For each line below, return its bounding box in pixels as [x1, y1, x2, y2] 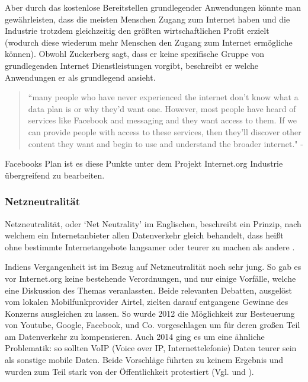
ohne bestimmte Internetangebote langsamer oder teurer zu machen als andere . [5, 240, 295, 253]
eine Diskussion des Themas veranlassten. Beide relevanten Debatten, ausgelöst [5, 284, 293, 296]
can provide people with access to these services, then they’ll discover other [28, 125, 301, 138]
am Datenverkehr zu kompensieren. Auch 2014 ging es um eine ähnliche [5, 330, 265, 342]
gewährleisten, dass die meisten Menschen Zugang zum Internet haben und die [5, 12, 290, 25]
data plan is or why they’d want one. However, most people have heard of [28, 102, 296, 114]
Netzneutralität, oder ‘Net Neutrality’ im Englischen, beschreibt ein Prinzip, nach [5, 217, 301, 230]
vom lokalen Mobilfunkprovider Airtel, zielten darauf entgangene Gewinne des [5, 295, 288, 308]
